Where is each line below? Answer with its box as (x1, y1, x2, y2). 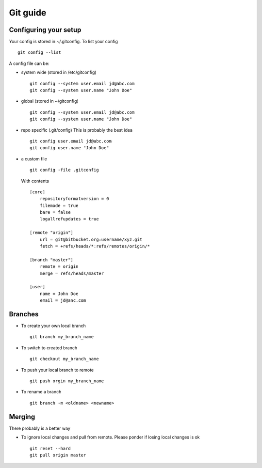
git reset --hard (30, 446, 71, 451)
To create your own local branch (21, 323, 86, 329)
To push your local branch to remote (21, 367, 94, 373)
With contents (21, 178, 49, 184)
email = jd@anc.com (39, 298, 86, 303)
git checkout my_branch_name (30, 356, 99, 362)
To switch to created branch (21, 344, 78, 351)
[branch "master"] (30, 257, 74, 263)
